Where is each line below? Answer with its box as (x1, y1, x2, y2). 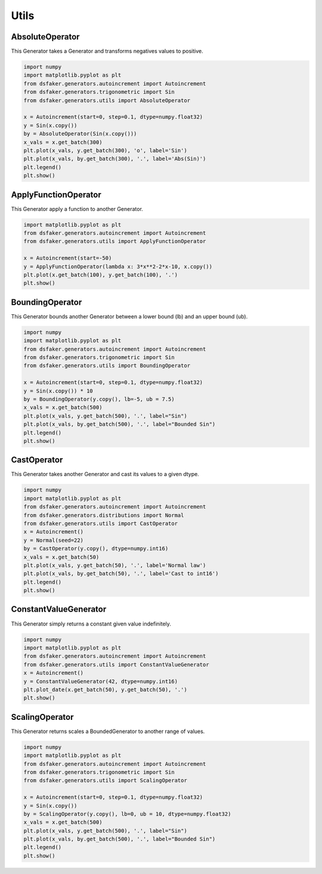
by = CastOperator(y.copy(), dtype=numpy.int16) (23, 545, 169, 552)
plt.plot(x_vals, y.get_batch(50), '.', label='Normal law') (23, 562, 206, 569)
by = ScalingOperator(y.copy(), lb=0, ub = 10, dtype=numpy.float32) (23, 810, 231, 817)
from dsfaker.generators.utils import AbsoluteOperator (23, 97, 191, 104)
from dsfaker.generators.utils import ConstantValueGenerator (23, 661, 209, 668)
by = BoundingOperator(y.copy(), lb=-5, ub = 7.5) (23, 395, 175, 403)
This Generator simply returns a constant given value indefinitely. (11, 620, 171, 627)
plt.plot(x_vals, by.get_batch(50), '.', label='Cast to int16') (23, 571, 219, 577)
